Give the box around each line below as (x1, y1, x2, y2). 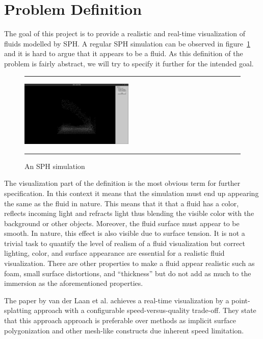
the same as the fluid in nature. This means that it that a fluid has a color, (4, 198, 239, 208)
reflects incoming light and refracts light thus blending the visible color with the (4, 208, 254, 219)
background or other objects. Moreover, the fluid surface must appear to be (4, 217, 240, 228)
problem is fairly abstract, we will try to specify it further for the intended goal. (4, 58, 254, 68)
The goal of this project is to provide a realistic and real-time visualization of (4, 28, 245, 39)
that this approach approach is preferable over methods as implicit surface (4, 315, 236, 326)
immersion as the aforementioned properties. (4, 278, 143, 288)
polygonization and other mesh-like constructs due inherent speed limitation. (4, 325, 244, 335)
